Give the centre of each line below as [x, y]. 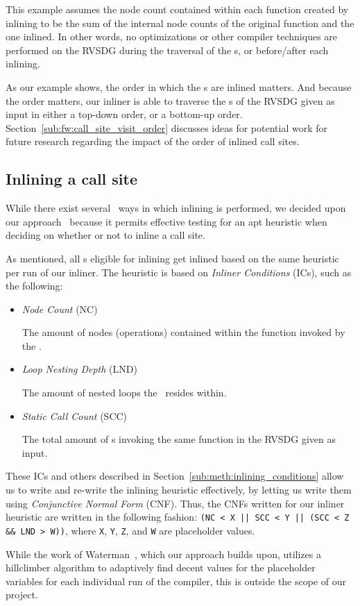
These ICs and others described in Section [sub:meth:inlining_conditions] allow [175, 476]
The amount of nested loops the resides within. [124, 393]
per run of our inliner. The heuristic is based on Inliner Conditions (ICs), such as [179, 272]
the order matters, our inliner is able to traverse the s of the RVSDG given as [170, 100]
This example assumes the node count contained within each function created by [177, 9]
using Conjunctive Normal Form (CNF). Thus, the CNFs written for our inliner [175, 503]
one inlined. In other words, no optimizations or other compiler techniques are [172, 36]
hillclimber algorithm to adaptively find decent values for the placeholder [161, 567]
